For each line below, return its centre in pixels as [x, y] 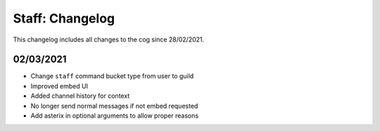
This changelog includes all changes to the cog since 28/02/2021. [109, 39]
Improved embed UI [59, 86]
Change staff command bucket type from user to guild [112, 76]
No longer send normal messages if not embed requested [114, 106]
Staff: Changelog [64, 18]
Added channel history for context [80, 96]
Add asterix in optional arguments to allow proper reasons [115, 116]
